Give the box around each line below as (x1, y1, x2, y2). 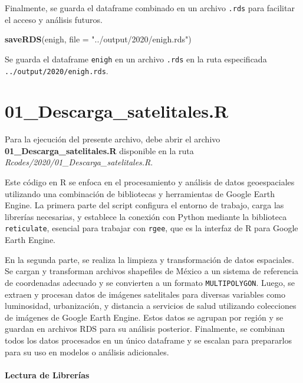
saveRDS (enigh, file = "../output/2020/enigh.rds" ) (5, 33, 192, 45)
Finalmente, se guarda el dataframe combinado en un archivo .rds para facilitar (5, 2, 295, 14)
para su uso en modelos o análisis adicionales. (5, 345, 169, 358)
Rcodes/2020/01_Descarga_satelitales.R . (5, 156, 153, 168)
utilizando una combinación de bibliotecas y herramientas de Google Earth (5, 187, 275, 199)
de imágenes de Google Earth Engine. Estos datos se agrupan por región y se (5, 311, 284, 323)
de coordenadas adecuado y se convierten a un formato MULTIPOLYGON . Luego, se (5, 276, 295, 288)
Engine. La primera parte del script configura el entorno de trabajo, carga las (5, 199, 284, 211)
